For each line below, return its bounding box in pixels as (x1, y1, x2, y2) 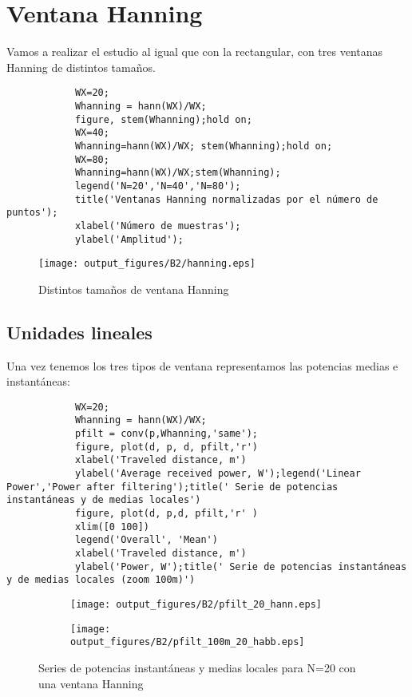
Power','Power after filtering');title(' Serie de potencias (6, 481, 339, 493)
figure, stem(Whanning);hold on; (74, 113, 252, 125)
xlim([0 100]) (74, 521, 149, 533)
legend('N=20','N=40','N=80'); (74, 180, 241, 192)
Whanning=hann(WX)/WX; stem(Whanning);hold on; (74, 140, 333, 152)
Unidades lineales (6, 319, 153, 344)
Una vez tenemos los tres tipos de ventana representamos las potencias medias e (6, 357, 398, 374)
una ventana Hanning (38, 675, 144, 691)
